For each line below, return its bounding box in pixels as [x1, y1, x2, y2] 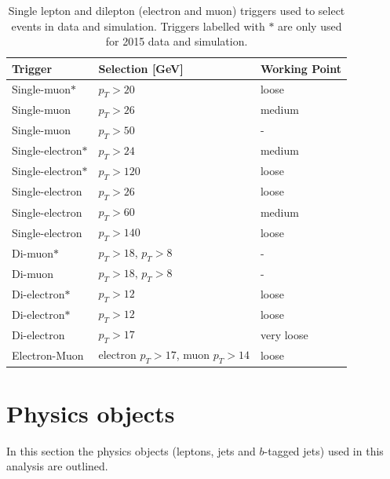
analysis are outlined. [6, 458, 108, 474]
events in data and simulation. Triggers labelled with [11, 17, 265, 34]
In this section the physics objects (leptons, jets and [6, 442, 256, 459]
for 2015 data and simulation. [105, 33, 248, 49]
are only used [278, 17, 342, 34]
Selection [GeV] [98, 60, 184, 76]
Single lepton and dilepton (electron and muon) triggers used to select [8, 2, 345, 18]
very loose [260, 326, 308, 342]
